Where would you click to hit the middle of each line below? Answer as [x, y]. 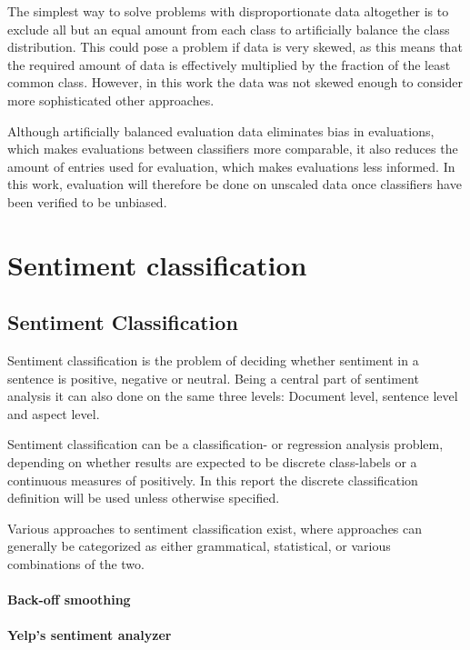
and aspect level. [54, 413]
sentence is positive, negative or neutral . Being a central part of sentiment [213, 378]
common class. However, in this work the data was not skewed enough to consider [235, 82]
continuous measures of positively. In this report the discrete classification [213, 480]
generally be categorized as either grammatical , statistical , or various [199, 546]
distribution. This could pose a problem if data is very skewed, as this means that [235, 47]
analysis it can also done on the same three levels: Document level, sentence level [233, 396]
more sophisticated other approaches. [111, 100]
